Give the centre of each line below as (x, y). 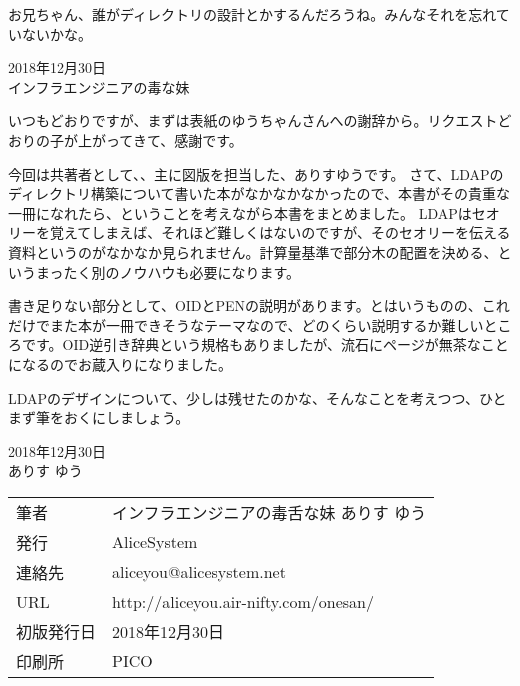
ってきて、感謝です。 (174, 139)
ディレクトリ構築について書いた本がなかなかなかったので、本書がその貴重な (259, 193)
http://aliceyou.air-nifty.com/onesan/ (243, 601)
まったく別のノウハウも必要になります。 (168, 271)
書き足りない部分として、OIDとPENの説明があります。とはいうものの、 (245, 305)
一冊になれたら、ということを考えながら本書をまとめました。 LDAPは (240, 212)
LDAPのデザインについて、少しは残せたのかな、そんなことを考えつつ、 (243, 397)
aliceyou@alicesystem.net (199, 572)
